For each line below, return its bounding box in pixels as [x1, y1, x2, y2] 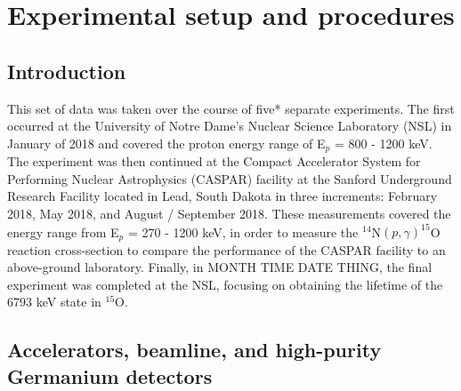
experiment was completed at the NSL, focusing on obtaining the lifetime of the [7, 275, 443, 293]
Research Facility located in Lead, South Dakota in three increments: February [7, 187, 438, 205]
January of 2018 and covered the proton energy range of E [7, 133, 326, 152]
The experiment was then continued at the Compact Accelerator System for [7, 152, 421, 171]
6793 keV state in [7, 292, 101, 311]
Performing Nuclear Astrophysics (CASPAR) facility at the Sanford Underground [7, 169, 452, 188]
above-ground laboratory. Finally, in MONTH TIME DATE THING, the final [7, 258, 433, 276]
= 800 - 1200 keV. [334, 133, 433, 152]
